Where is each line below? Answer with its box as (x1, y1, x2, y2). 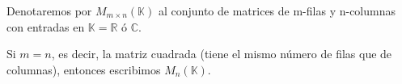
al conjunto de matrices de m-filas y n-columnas (158, 2, 396, 19)
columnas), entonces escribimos (6, 61, 161, 78)
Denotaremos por (6, 2, 92, 19)
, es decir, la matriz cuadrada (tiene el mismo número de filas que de (51, 45, 392, 62)
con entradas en (6, 18, 85, 35)
